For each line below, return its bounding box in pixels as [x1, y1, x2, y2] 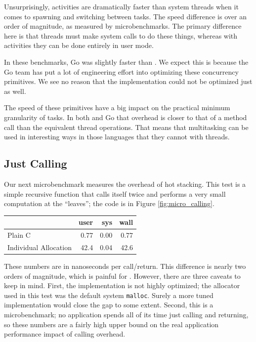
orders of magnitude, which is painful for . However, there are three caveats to [4, 270, 241, 281]
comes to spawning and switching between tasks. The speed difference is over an [4, 11, 247, 21]
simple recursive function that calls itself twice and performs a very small [4, 188, 226, 199]
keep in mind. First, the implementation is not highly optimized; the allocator [4, 280, 240, 291]
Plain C [7, 230, 31, 240]
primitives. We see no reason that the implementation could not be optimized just [4, 76, 253, 86]
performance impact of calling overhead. [4, 329, 126, 339]
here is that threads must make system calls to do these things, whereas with [4, 30, 238, 41]
